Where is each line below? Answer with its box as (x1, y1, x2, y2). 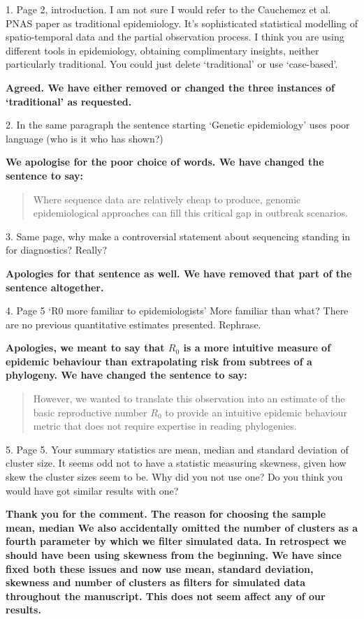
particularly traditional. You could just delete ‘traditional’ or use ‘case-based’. (6, 57, 338, 71)
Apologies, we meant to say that (6, 340, 165, 355)
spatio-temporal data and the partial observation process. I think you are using (6, 29, 344, 44)
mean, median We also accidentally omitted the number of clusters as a (6, 520, 358, 534)
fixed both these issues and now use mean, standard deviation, (6, 561, 314, 576)
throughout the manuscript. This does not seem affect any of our (6, 588, 326, 603)
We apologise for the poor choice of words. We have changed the (6, 154, 324, 169)
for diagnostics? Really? (6, 242, 108, 257)
